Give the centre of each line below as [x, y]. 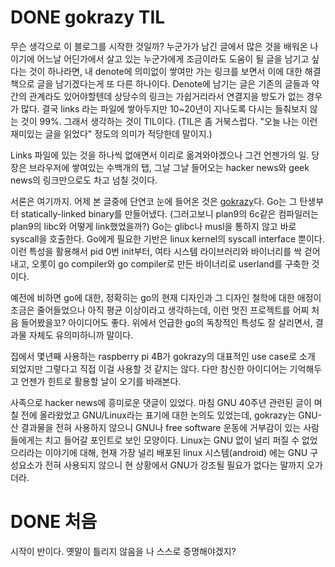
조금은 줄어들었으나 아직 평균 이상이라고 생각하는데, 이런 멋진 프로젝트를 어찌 [160, 310]
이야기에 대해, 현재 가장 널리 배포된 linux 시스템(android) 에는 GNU [176, 452]
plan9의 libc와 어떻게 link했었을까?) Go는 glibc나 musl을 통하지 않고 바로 [153, 226]
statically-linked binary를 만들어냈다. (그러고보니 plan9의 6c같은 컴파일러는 [169, 213]
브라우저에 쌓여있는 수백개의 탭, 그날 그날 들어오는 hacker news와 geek [169, 167]
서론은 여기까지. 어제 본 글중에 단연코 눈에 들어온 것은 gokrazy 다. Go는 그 [154, 201]
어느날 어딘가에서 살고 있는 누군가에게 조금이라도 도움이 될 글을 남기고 [173, 58]
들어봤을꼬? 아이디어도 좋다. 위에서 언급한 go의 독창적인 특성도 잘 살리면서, [166, 322]
